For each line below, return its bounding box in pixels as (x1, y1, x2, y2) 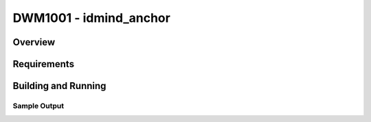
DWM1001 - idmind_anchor (12, 10, 171, 25)
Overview (12, 36, 56, 48)
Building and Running (12, 80, 106, 92)
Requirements (12, 58, 75, 70)
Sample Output (12, 101, 65, 110)
